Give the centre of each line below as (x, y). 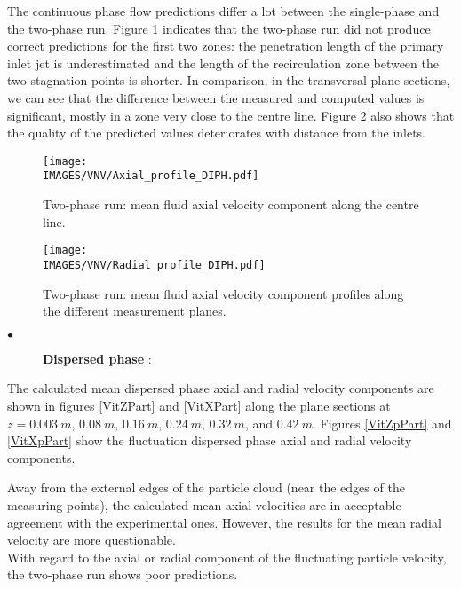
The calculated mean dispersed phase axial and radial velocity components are (221, 388)
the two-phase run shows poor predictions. (123, 574)
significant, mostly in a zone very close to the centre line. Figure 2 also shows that (231, 115)
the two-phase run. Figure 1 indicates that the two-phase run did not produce (219, 28)
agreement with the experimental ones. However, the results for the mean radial (224, 522)
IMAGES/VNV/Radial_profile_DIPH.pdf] (154, 265)
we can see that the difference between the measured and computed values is (216, 97)
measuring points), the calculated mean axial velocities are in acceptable (204, 504)
